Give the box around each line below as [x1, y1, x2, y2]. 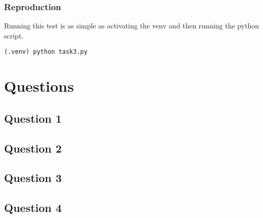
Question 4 [4, 200, 62, 215]
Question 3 [4, 170, 62, 186]
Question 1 [4, 110, 62, 126]
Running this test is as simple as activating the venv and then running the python [4, 20, 259, 31]
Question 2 [4, 140, 62, 156]
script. [4, 30, 24, 41]
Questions [4, 76, 74, 96]
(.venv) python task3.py [4, 48, 88, 56]
